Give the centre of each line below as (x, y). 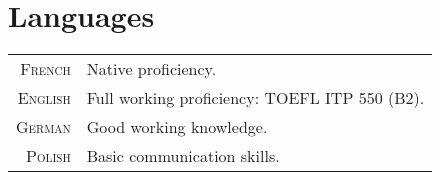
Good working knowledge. (177, 127)
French (45, 69)
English (44, 98)
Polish (48, 156)
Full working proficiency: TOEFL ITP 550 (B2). (255, 98)
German (43, 127)
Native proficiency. (151, 69)
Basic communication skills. (183, 156)
